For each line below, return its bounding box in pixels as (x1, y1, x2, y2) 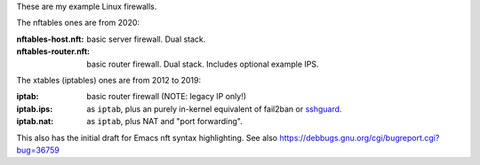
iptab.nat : (16, 116, 54, 127)
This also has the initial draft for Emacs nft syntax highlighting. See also (16, 132, 278, 143)
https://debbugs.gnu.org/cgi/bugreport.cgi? (279, 132, 440, 143)
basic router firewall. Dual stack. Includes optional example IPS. (86, 59, 319, 69)
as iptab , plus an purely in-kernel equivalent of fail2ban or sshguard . (86, 103, 342, 114)
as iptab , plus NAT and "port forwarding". (86, 116, 244, 127)
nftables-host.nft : (16, 34, 84, 44)
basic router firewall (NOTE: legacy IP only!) (86, 91, 247, 102)
